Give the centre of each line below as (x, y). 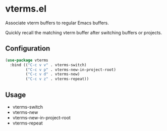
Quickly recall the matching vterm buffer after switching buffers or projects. (84, 32)
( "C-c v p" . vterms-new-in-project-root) (71, 70)
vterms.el (26, 9)
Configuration (28, 49)
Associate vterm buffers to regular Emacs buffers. (57, 23)
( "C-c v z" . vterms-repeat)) (57, 79)
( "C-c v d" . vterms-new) (53, 74)
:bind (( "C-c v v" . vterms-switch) (48, 65)
